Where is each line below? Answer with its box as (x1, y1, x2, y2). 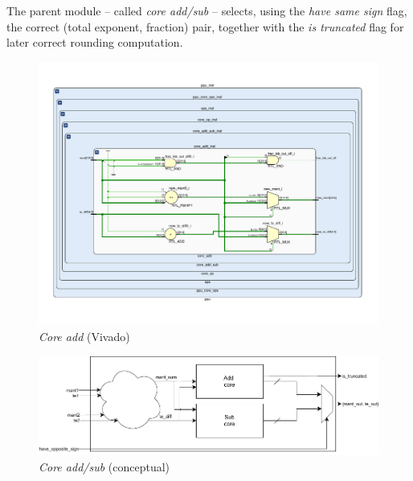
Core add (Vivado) (39, 327, 130, 344)
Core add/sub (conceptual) (39, 458, 170, 475)
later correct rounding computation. (6, 34, 183, 51)
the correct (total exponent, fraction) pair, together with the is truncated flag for (6, 18, 404, 35)
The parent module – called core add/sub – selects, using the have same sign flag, (6, 2, 407, 18)
